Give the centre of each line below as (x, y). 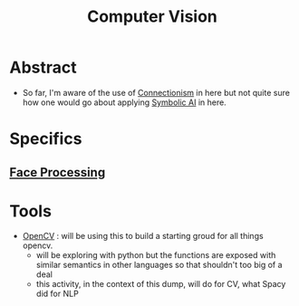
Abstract (43, 67)
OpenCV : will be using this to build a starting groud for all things (143, 236)
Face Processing (58, 172)
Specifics (46, 139)
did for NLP (57, 294)
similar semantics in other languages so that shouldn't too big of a (159, 265)
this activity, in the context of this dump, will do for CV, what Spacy (161, 284)
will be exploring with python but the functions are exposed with (156, 255)
